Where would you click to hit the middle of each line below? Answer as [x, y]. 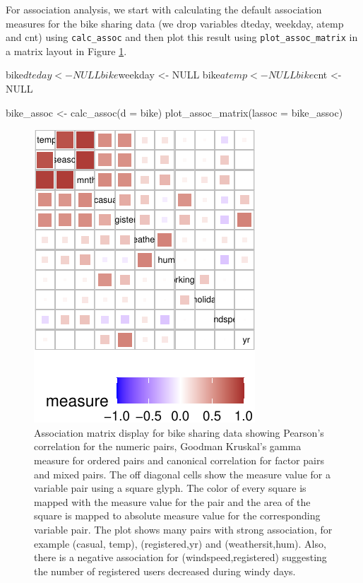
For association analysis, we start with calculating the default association [164, 9]
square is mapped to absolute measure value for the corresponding [177, 516]
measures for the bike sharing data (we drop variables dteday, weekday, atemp [175, 23]
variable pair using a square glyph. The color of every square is [170, 488]
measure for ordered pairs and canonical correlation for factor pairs [179, 460]
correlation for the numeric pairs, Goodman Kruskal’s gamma [168, 446]
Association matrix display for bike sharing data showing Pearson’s [179, 432]
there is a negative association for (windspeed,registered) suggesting [180, 557]
